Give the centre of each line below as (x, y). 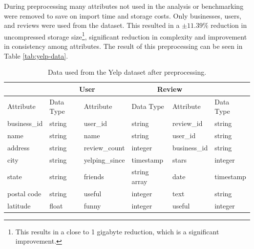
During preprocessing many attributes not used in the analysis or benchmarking (124, 6)
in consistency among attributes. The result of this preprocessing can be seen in (123, 46)
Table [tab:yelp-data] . (36, 55)
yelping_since (104, 159)
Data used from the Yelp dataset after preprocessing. (127, 72)
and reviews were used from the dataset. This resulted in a (92, 25)
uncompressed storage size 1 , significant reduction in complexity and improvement (126, 36)
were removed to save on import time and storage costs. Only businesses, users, (123, 15)
